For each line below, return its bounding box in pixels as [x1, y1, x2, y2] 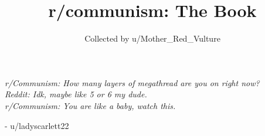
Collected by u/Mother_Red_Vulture [84, 32, 220, 45]
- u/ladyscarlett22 [5, 119, 69, 131]
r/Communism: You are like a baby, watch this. [5, 99, 176, 111]
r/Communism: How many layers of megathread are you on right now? [5, 76, 260, 89]
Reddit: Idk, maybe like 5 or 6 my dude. [5, 88, 147, 100]
